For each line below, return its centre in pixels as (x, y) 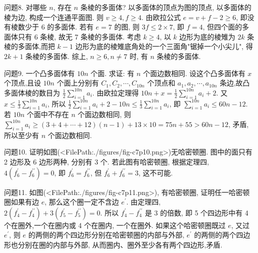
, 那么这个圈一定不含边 (82, 202)
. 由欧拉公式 (161, 17)
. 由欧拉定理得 (115, 92)
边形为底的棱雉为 (207, 36)
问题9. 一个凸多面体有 (39, 73)
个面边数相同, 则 (104, 114)
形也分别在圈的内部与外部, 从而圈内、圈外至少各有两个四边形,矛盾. (113, 244)
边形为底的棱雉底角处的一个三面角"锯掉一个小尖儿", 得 (164, 46)
